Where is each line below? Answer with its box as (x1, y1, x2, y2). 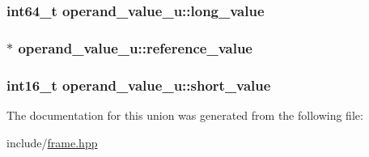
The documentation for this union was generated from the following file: (6, 106, 363, 123)
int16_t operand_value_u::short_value (6, 74, 271, 95)
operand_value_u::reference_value (18, 37, 252, 57)
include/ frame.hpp (6, 134, 98, 151)
